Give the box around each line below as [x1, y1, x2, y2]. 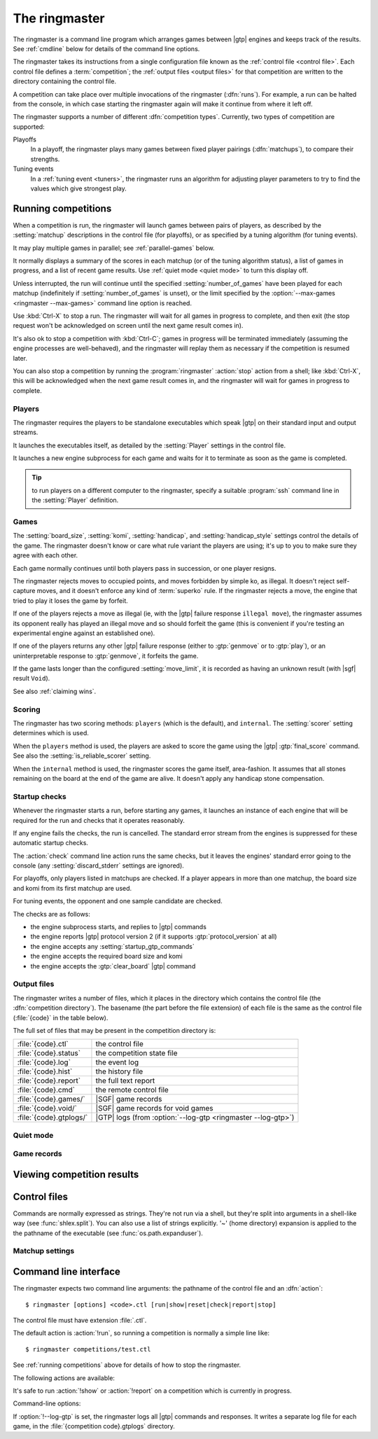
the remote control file [95, 1085, 169, 1095]
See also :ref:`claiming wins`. [13, 687, 97, 695]
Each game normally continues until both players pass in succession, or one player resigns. [13, 564, 276, 572]
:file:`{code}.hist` [17, 1066, 73, 1076]
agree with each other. [13, 551, 78, 559]
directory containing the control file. [13, 77, 117, 85]
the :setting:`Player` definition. [31, 496, 119, 504]
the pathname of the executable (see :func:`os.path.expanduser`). [13, 1229, 203, 1237]
